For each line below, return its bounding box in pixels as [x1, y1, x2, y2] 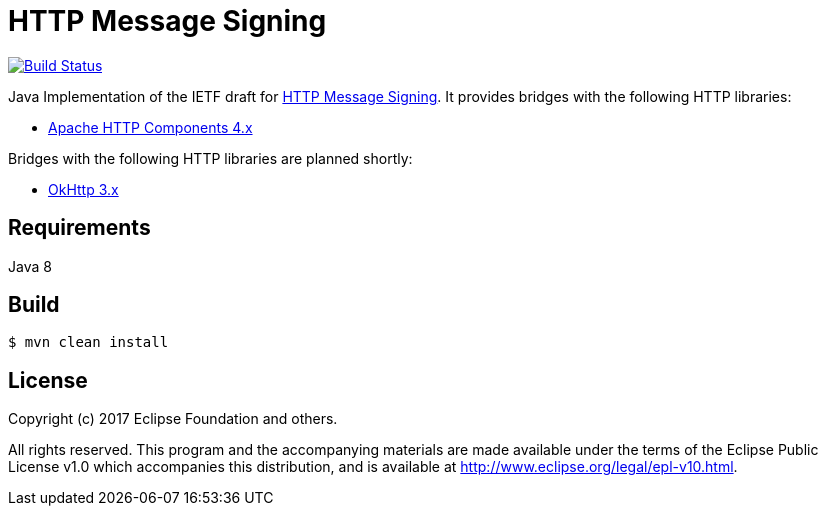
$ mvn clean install [8, 334, 169, 351]
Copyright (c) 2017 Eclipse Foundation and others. [8, 410, 338, 428]
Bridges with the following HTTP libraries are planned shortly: [8, 149, 413, 167]
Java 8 [8, 257, 52, 275]
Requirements [8, 215, 151, 241]
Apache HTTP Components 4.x [48, 118, 253, 136]
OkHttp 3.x [48, 180, 119, 198]
